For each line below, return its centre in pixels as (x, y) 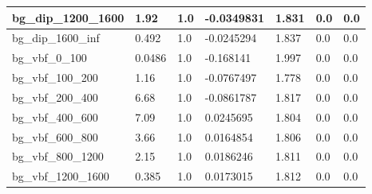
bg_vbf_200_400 (55, 97)
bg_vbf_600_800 (55, 136)
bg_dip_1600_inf (56, 38)
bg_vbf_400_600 (55, 116)
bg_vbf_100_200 (55, 78)
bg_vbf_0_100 (49, 58)
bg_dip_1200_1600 (68, 17)
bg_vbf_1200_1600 (61, 176)
